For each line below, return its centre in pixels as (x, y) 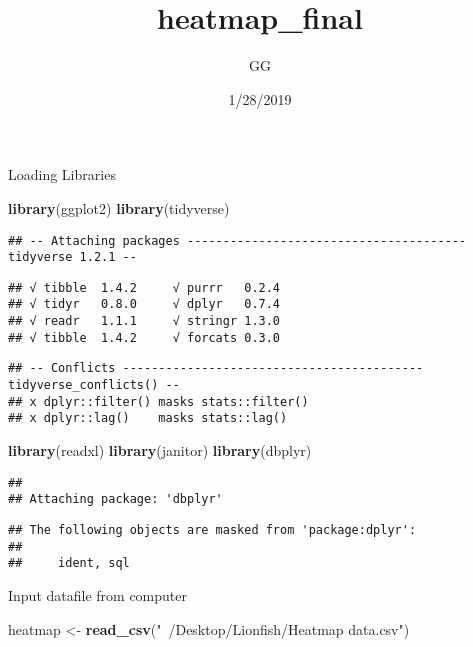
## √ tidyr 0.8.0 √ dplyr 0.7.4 (144, 304)
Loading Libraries (62, 174)
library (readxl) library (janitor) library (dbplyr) (160, 450)
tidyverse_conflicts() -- (94, 385)
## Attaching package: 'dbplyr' (115, 499)
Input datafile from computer (97, 594)
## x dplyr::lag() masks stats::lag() (148, 418)
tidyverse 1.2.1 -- (72, 257)
